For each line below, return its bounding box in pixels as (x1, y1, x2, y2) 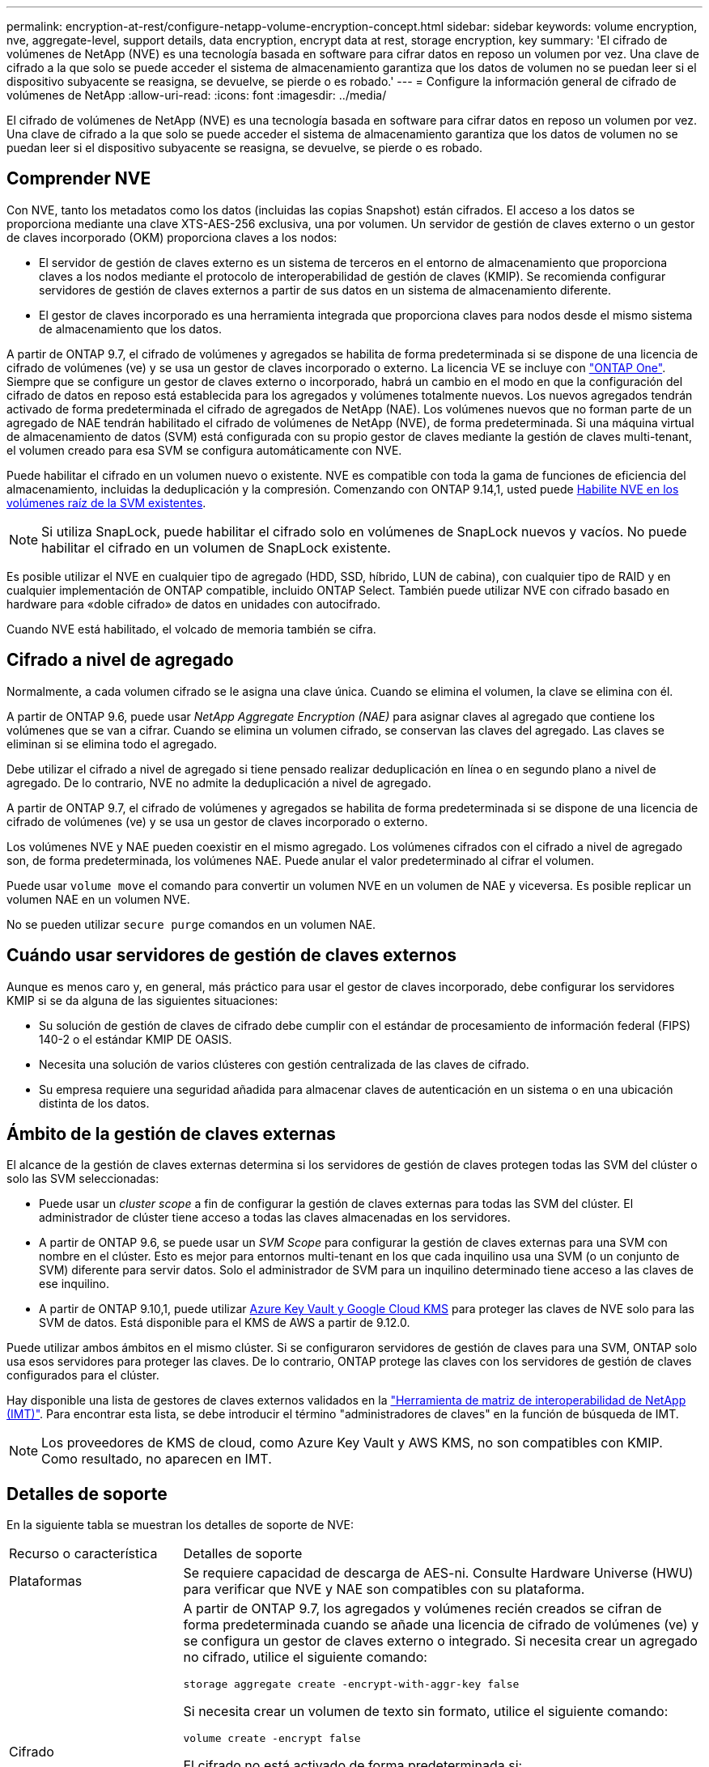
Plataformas (9, 1573, 83, 1590)
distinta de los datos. (39, 1095, 150, 1110)
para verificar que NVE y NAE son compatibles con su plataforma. (183, 1581, 585, 1598)
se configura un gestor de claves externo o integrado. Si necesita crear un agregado (183, 1633, 698, 1650)
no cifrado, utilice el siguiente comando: (183, 1649, 427, 1666)
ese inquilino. (39, 1277, 110, 1291)
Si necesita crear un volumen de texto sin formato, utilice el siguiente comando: (183, 1703, 669, 1720)
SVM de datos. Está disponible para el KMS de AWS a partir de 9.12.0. (39, 1316, 410, 1330)
